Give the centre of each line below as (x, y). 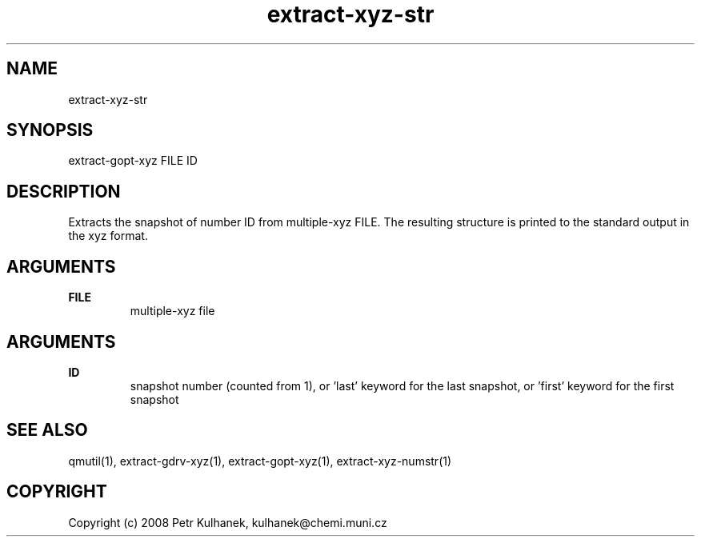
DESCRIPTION (64, 191)
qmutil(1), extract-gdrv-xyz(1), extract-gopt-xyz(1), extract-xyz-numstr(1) (260, 461)
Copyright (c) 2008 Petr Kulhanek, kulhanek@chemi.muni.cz (228, 522)
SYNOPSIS (50, 130)
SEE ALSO (47, 430)
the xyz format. (108, 236)
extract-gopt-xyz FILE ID (133, 161)
